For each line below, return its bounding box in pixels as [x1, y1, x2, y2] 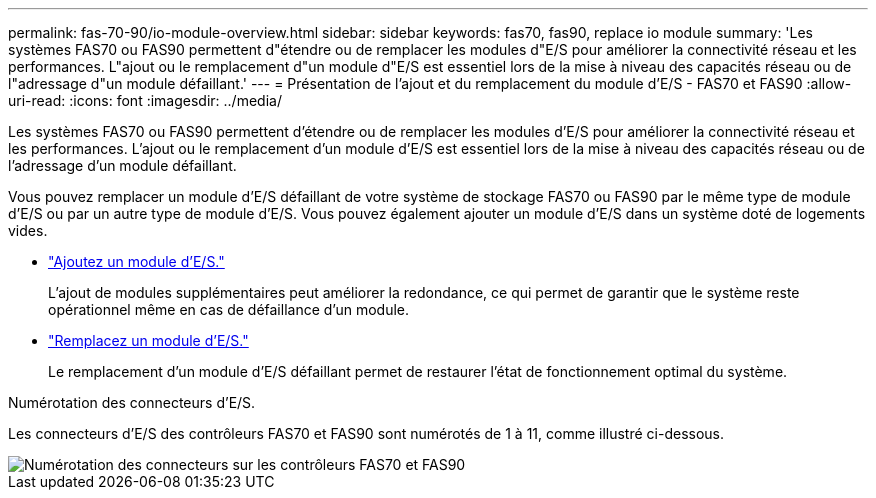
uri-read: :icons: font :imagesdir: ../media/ [8, 92, 282, 109]
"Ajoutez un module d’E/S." [48, 253, 225, 270]
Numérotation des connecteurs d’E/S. [8, 394, 256, 411]
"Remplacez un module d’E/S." [48, 332, 249, 349]
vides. [8, 222, 48, 239]
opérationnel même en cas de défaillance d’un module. [48, 301, 410, 318]
